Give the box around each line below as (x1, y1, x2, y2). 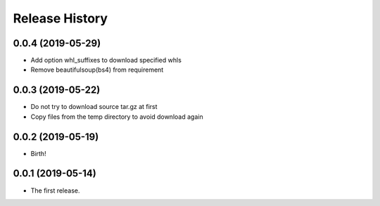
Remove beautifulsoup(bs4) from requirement (30, 65, 164, 74)
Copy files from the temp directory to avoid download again (30, 112, 203, 121)
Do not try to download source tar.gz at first (30, 103, 158, 111)
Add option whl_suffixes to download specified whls (30, 56, 182, 65)
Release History (13, 11, 108, 26)
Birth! (30, 149, 46, 157)
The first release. (30, 186, 80, 195)
